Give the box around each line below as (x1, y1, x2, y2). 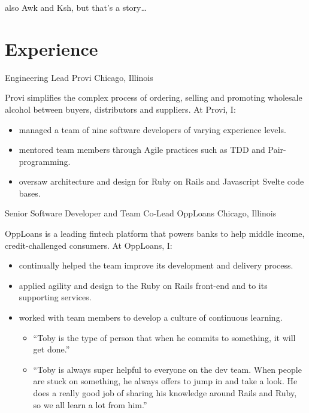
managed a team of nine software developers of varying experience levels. (19, 123, 286, 135)
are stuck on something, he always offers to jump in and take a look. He (33, 375, 298, 387)
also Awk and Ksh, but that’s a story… (5, 1, 147, 13)
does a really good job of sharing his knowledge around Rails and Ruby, (33, 387, 297, 399)
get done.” (33, 343, 70, 355)
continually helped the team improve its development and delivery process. (19, 259, 293, 272)
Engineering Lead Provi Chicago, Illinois (5, 71, 153, 83)
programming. (19, 155, 71, 167)
